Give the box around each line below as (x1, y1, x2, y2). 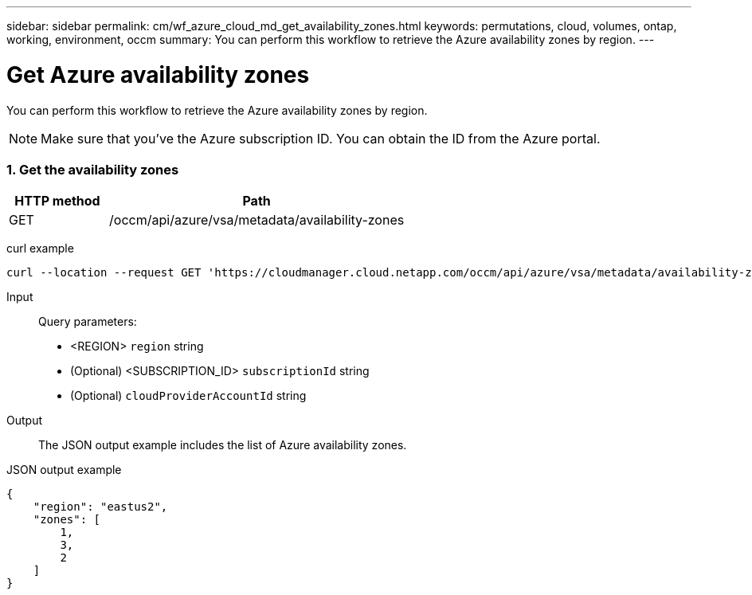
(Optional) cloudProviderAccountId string (70, 389, 307, 403)
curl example (6, 241, 74, 256)
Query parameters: (38, 315, 137, 329)
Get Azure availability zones (6, 61, 310, 88)
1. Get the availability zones (6, 161, 179, 178)
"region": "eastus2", (33, 500, 168, 514)
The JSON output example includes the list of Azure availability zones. (38, 438, 407, 452)
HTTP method (14, 193, 100, 209)
